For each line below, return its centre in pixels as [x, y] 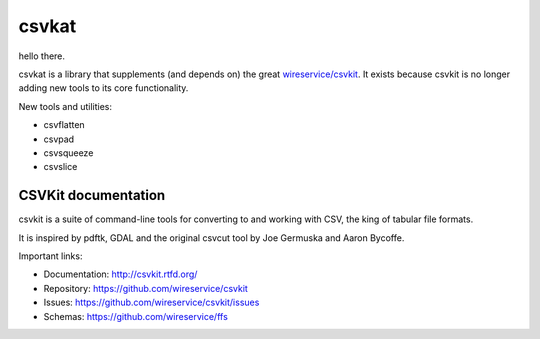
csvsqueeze [68, 152]
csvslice [60, 167]
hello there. [41, 56]
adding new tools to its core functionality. [103, 88]
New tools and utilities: [65, 106]
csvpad [59, 139]
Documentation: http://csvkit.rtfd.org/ [120, 274]
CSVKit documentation [92, 195]
